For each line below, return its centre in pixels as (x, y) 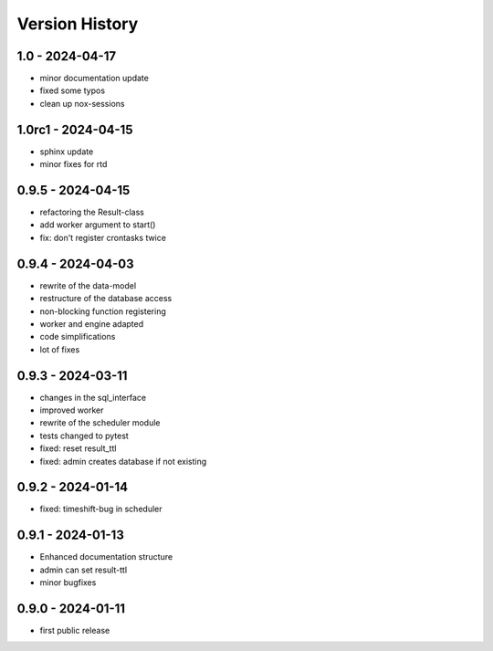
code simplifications (78, 337)
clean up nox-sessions (82, 103)
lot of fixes (60, 349)
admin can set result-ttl (84, 570)
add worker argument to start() (98, 225)
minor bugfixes (68, 583)
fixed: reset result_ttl (78, 448)
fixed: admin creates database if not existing (123, 461)
